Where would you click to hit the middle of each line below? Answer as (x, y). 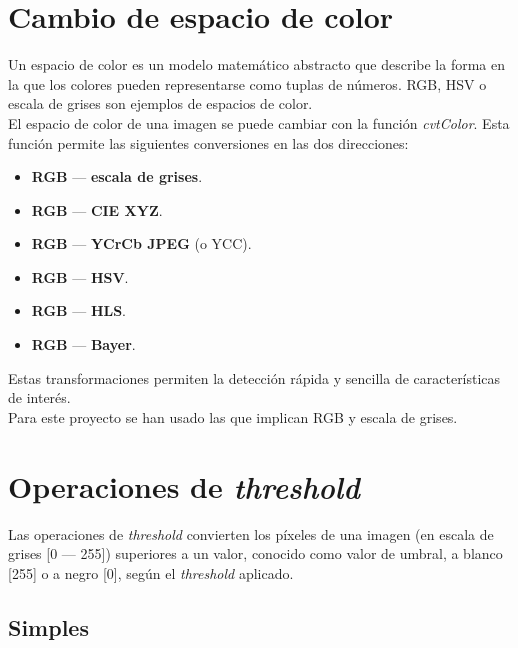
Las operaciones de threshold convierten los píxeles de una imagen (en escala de (251, 533)
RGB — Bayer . (83, 344)
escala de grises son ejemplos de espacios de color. (160, 103)
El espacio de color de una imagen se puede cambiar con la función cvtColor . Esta (259, 122)
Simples (48, 626)
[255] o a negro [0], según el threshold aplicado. (151, 572)
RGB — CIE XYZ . (97, 209)
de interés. (39, 397)
